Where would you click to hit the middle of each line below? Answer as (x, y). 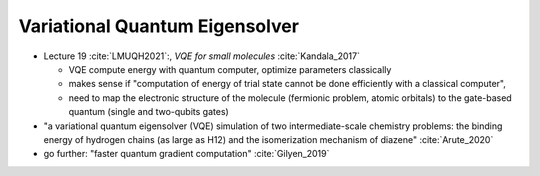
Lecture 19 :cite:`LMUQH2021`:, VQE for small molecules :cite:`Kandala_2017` (201, 56)
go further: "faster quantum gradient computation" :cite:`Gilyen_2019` (186, 154)
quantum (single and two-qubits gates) (148, 112)
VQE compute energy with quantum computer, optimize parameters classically (230, 69)
